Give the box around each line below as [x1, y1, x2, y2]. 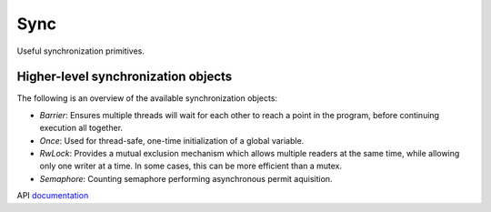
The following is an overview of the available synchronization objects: [16, 93, 277, 104]
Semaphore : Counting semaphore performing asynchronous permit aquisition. [39, 173, 333, 184]
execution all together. [39, 123, 123, 134]
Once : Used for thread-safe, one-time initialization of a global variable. [39, 135, 305, 146]
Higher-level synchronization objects [16, 69, 233, 85]
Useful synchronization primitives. [16, 45, 145, 56]
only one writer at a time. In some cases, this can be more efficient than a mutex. [39, 160, 343, 172]
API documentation [16, 190, 89, 201]
